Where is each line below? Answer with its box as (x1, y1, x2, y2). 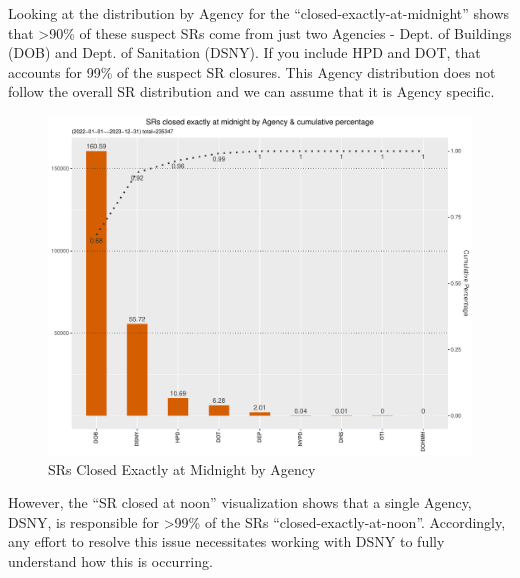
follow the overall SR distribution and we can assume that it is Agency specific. (8, 81, 495, 102)
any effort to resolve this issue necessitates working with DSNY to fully (8, 531, 445, 552)
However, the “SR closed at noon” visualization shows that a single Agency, (8, 492, 472, 513)
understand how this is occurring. (8, 551, 213, 572)
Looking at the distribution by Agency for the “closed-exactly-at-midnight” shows (8, 3, 510, 23)
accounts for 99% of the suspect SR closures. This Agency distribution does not (8, 61, 496, 82)
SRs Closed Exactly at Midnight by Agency (48, 458, 316, 479)
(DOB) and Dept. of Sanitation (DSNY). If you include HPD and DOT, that (8, 42, 481, 63)
